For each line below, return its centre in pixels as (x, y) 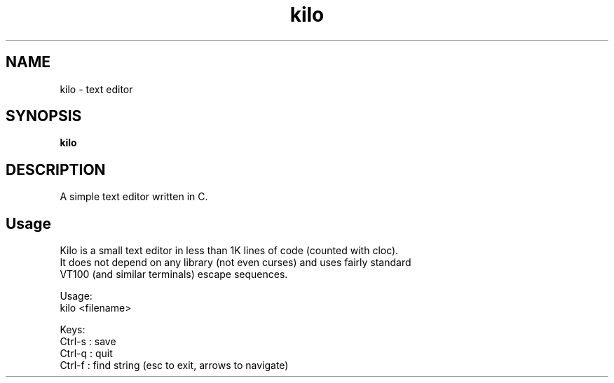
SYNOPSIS (44, 116)
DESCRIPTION (56, 169)
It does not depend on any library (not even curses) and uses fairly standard (236, 263)
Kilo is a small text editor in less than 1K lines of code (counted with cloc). (229, 251)
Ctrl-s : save (88, 342)
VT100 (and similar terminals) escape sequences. (174, 274)
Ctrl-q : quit (86, 354)
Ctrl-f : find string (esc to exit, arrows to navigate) (174, 365)
